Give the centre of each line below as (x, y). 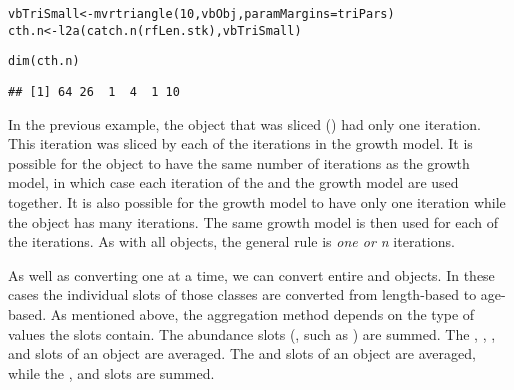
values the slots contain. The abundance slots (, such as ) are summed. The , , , (252, 333)
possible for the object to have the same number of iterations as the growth (239, 162)
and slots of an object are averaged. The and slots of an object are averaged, (242, 353)
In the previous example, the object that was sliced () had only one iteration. (244, 123)
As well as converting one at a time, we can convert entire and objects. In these (251, 274)
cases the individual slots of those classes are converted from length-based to (242, 294)
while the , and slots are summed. (111, 372)
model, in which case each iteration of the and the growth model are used (233, 182)
